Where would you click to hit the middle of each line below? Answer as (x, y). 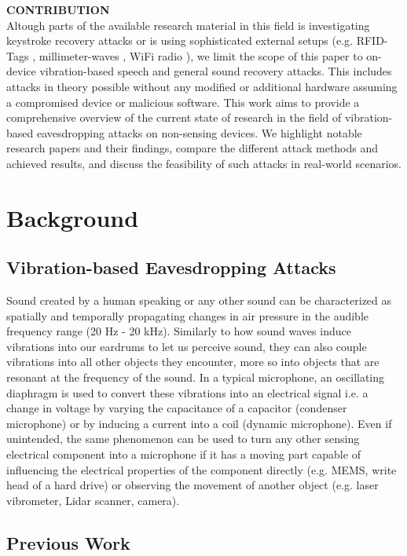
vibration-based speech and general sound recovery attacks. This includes (216, 71)
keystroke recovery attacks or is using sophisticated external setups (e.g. (180, 40)
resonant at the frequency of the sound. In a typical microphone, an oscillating (196, 377)
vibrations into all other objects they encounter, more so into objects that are (193, 362)
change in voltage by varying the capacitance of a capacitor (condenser (177, 408)
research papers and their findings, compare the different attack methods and (192, 148)
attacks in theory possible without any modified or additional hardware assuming (202, 86)
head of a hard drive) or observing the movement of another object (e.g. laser (192, 485)
